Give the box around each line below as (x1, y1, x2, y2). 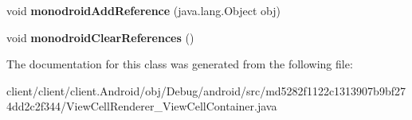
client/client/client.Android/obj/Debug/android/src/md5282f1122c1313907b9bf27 (6, 82, 406, 99)
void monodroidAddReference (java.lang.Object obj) (6, 2, 281, 18)
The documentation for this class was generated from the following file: (6, 56, 353, 72)
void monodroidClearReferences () (6, 29, 194, 45)
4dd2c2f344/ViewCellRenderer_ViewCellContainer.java (6, 98, 277, 114)
